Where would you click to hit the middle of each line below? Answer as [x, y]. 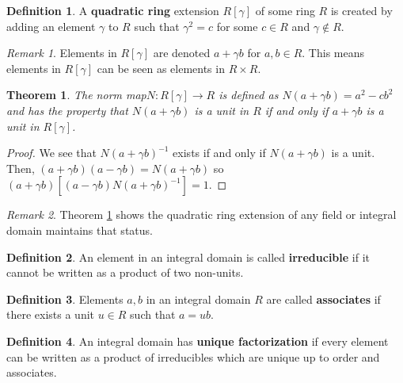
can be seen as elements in [161, 68]
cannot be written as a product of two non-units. [125, 272]
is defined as [249, 95]
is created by [361, 10]
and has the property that [67, 110]
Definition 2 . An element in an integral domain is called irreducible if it [188, 257]
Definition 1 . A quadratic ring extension [113, 10]
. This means [333, 53]
